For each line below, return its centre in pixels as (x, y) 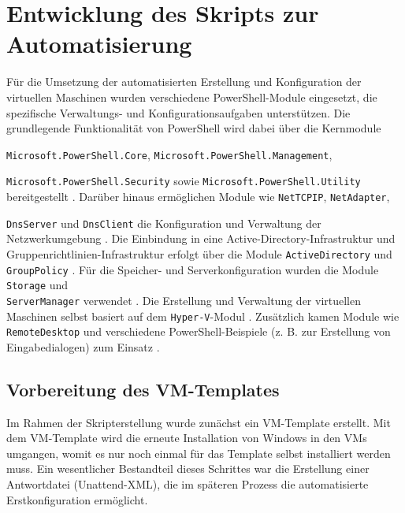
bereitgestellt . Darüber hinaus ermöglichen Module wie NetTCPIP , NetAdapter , (198, 196)
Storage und (37, 285)
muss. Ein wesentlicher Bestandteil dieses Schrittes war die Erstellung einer (188, 468)
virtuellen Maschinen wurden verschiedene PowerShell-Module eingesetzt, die (192, 97)
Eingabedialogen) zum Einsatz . (83, 346)
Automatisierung (99, 44)
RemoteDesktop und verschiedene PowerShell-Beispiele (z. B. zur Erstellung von (199, 331)
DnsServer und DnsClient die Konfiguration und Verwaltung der (164, 223)
